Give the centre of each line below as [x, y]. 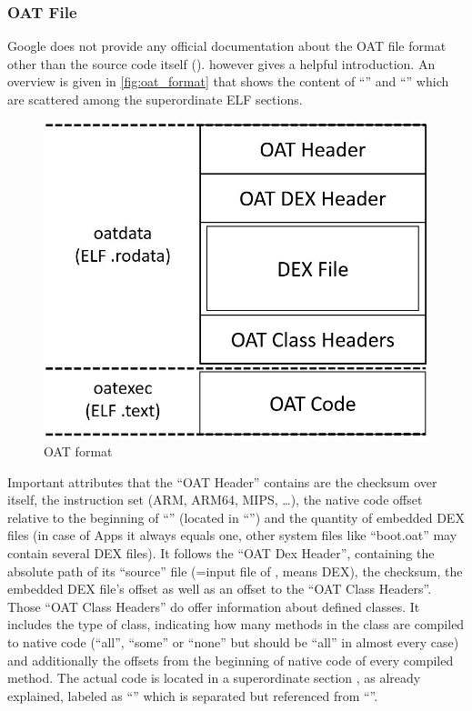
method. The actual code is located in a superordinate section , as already [214, 678]
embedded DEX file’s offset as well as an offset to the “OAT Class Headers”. [220, 589]
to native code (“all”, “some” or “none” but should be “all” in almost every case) [233, 642]
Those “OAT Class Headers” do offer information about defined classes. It [214, 606]
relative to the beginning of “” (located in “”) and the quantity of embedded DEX [236, 517]
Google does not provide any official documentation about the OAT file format [227, 46]
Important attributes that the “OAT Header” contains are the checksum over [222, 481]
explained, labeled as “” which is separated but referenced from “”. [193, 695]
